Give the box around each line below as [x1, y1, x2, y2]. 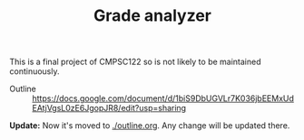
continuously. [9, 66, 60, 77]
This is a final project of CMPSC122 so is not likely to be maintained [9, 56, 261, 68]
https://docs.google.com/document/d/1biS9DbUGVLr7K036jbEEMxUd [32, 93, 295, 104]
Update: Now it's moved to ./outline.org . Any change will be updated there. [9, 120, 290, 131]
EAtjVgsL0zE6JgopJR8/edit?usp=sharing [32, 103, 187, 114]
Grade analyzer [93, 5, 211, 26]
